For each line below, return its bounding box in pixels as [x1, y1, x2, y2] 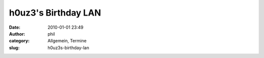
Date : [9, 24, 21, 30]
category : [9, 38, 30, 44]
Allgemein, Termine [47, 38, 87, 44]
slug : [9, 44, 20, 51]
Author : [9, 31, 25, 37]
